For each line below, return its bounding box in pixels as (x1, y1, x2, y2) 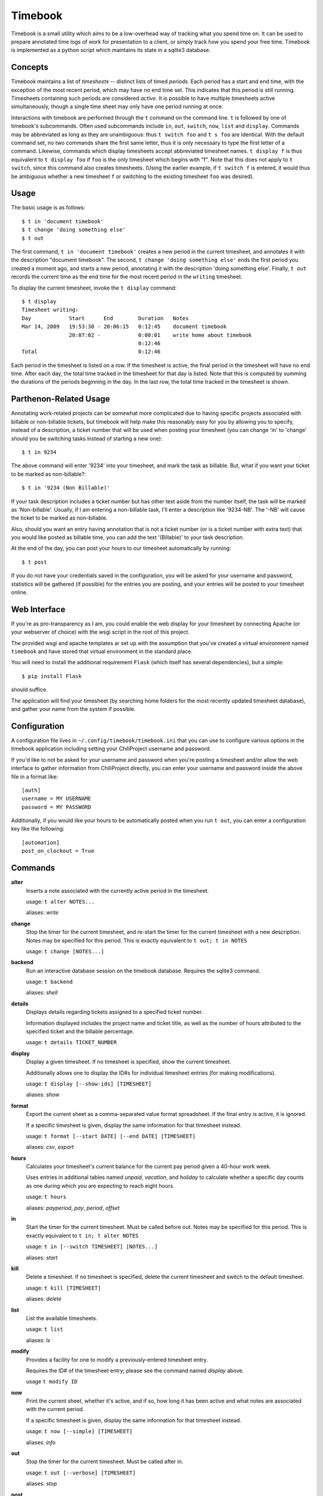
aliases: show (26, 1091, 60, 1098)
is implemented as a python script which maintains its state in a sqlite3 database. (11, 47, 211, 54)
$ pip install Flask (22, 673, 82, 679)
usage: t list (26, 1325, 63, 1333)
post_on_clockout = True (22, 847, 95, 855)
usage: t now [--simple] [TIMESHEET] (26, 1428, 133, 1435)
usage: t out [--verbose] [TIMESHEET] (26, 1469, 136, 1476)
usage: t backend (26, 978, 73, 986)
